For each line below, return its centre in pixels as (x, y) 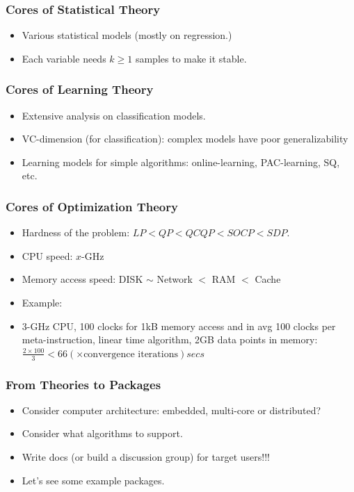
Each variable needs (64, 58)
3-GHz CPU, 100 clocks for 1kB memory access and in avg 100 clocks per (179, 326)
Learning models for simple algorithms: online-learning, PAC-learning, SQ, (181, 162)
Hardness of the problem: (76, 232)
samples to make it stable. (191, 58)
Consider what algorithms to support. (102, 433)
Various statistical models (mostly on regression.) (127, 35)
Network (175, 279)
